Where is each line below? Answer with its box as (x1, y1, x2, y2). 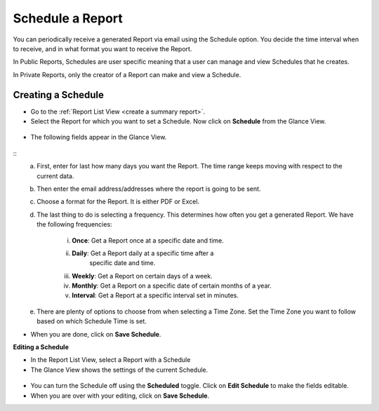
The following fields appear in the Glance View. (30, 133, 167, 142)
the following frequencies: (36, 220, 112, 229)
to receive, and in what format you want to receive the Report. (13, 44, 192, 53)
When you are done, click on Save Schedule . (30, 330, 161, 338)
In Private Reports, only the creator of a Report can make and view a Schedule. (13, 70, 241, 79)
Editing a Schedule (13, 343, 69, 351)
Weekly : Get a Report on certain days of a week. (72, 271, 213, 280)
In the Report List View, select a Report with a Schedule (30, 356, 191, 364)
